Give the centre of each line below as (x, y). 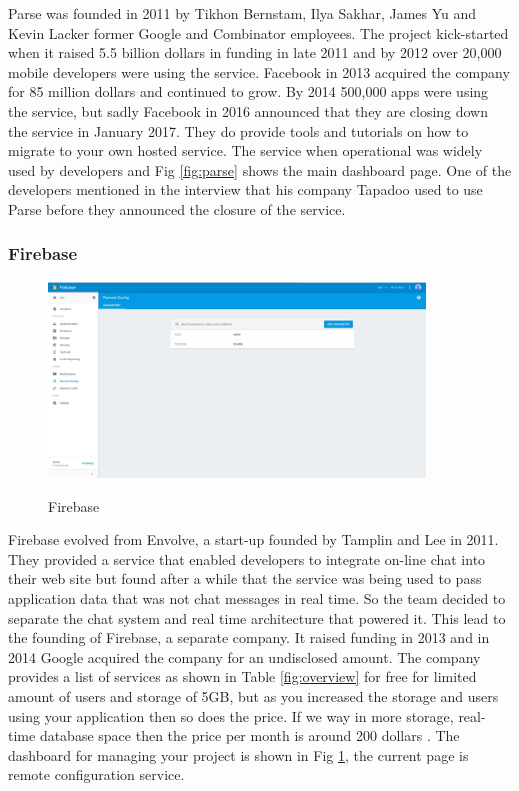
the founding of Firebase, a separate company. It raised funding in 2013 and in (249, 637)
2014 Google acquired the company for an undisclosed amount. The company (244, 656)
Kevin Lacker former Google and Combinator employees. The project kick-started (258, 32)
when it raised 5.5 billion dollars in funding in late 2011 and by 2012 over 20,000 (255, 52)
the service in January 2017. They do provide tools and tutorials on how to (238, 130)
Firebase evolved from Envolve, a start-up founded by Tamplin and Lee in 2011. (253, 539)
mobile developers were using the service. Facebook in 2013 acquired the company (259, 71)
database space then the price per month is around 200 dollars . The (249, 735)
